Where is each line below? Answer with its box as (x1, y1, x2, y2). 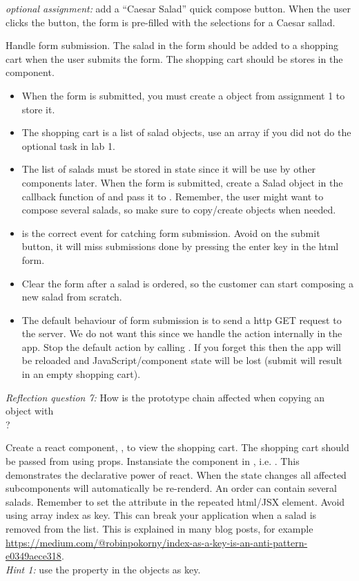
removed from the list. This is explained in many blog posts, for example (6, 522, 313, 535)
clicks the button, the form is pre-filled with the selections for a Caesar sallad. (6, 15, 336, 29)
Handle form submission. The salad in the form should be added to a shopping (6, 38, 339, 53)
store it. (21, 102, 55, 116)
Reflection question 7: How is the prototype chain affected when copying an (6, 390, 325, 404)
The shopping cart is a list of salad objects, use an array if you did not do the (21, 125, 351, 140)
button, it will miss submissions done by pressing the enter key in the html (21, 239, 339, 254)
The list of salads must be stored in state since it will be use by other (21, 162, 316, 176)
